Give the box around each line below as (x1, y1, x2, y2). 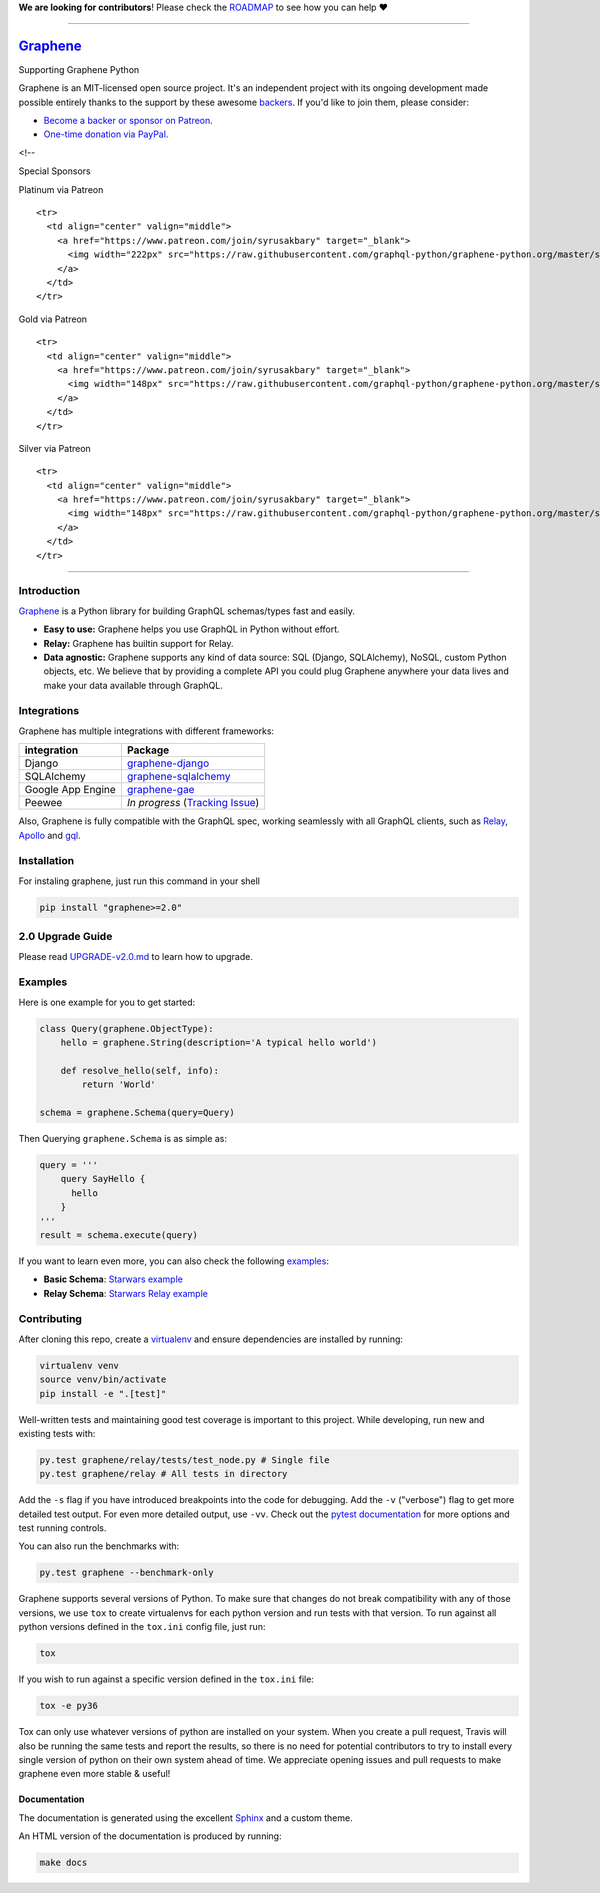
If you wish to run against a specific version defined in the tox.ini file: (18, 1673, 315, 1685)
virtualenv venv (39, 1360, 120, 1371)
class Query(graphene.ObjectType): (39, 1023, 214, 1034)
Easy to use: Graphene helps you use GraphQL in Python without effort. (43, 623, 340, 635)
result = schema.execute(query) (39, 1229, 199, 1240)
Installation (18, 854, 75, 868)
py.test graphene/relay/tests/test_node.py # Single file (39, 1454, 330, 1465)
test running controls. (18, 1522, 107, 1534)
